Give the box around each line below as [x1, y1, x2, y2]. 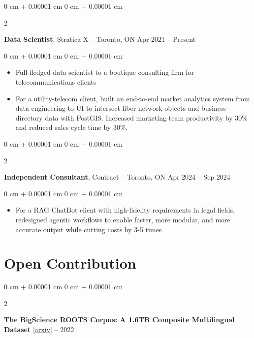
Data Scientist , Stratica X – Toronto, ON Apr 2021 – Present [4, 34, 196, 44]
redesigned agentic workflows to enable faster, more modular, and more [15, 214, 230, 224]
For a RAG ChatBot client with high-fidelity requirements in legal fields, [15, 205, 235, 215]
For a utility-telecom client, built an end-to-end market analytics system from [15, 93, 250, 103]
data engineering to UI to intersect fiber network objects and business [15, 103, 226, 113]
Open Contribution [4, 253, 136, 273]
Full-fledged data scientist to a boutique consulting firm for [15, 67, 194, 77]
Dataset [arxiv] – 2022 [4, 324, 74, 334]
